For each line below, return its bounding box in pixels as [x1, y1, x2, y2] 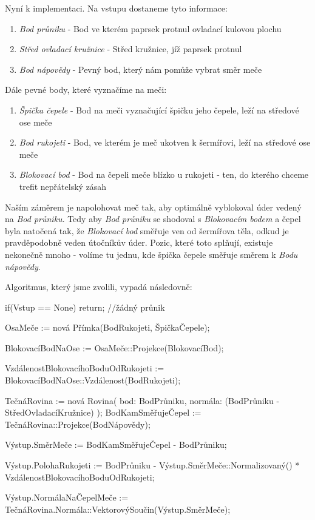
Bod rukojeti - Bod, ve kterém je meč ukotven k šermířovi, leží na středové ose [19, 136, 311, 149]
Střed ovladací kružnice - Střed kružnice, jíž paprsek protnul [19, 42, 242, 55]
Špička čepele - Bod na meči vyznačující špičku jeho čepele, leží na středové [19, 103, 299, 116]
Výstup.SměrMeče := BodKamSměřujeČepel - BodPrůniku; [5, 438, 227, 451]
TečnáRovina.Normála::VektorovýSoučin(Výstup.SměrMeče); [5, 502, 231, 515]
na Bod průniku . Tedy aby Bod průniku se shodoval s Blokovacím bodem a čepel [5, 212, 301, 225]
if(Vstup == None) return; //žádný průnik [5, 300, 165, 313]
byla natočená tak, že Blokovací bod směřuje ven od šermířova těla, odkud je [5, 224, 289, 237]
